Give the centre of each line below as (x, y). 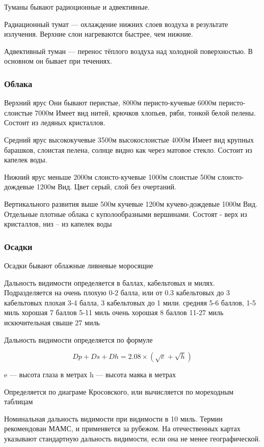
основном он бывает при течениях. (58, 61)
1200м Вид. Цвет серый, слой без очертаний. (106, 187)
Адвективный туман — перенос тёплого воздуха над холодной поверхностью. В (128, 51)
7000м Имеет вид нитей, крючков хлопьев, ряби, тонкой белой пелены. (145, 112)
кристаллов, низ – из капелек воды (58, 224)
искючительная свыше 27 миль (52, 322)
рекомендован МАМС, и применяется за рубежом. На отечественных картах (122, 428)
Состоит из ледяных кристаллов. (55, 122)
